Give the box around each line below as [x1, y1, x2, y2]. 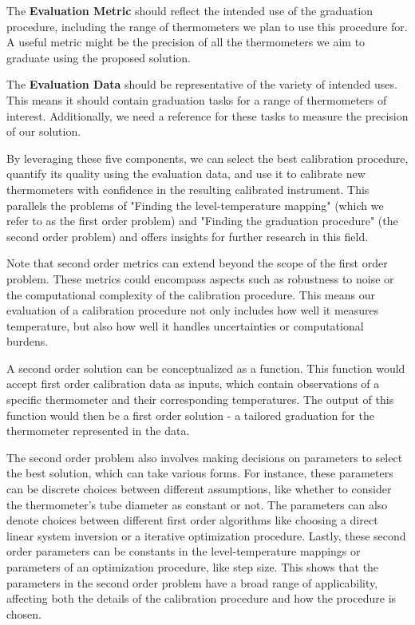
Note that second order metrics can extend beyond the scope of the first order [6, 255, 388, 271]
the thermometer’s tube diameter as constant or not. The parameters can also [6, 496, 388, 512]
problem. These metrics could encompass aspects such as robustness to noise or [6, 270, 394, 287]
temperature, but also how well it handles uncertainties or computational [6, 317, 364, 334]
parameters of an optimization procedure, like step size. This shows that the [6, 559, 379, 575]
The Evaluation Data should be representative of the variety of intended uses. [6, 76, 397, 93]
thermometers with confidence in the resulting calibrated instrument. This [6, 180, 370, 197]
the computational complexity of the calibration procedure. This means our [6, 286, 375, 303]
